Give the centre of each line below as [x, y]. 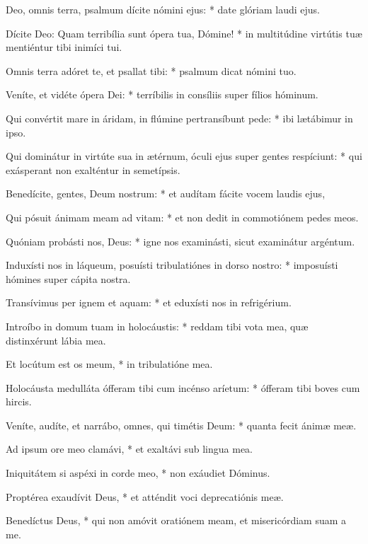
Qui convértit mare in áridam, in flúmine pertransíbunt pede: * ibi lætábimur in [179, 118]
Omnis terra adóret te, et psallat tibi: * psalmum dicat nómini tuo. [151, 70]
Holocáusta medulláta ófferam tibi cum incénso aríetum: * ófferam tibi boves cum [183, 387]
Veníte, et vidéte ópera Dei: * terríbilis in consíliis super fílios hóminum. [162, 94]
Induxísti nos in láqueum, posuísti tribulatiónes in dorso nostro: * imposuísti [172, 265]
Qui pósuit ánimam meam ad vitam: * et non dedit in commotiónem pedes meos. [182, 217]
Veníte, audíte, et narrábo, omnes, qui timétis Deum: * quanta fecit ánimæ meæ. [181, 425]
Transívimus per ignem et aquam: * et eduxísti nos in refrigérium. [149, 302]
